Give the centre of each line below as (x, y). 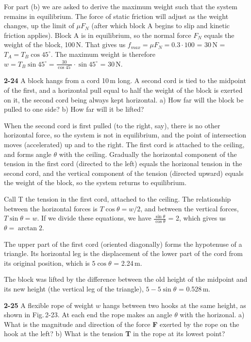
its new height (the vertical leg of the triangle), (74, 288)
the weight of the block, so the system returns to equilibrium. (95, 182)
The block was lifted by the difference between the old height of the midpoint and (126, 279)
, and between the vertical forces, (190, 208)
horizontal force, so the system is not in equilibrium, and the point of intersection (125, 135)
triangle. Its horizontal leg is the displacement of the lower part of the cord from (124, 253)
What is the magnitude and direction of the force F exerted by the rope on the (122, 324)
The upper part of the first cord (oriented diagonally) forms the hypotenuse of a (123, 244)
